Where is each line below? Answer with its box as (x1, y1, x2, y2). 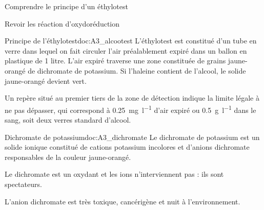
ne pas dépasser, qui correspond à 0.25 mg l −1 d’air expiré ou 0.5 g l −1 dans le (5, 103, 256, 115)
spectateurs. (5, 178, 42, 189)
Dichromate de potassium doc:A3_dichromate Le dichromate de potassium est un (5, 131, 260, 142)
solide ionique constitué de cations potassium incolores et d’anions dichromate (5, 142, 250, 152)
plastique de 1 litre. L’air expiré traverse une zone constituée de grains (5, 55, 226, 66)
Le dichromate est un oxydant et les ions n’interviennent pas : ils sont (5, 169, 224, 179)
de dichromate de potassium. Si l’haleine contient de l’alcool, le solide (28, 65, 246, 76)
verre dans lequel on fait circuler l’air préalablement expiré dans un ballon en (5, 45, 247, 56)
